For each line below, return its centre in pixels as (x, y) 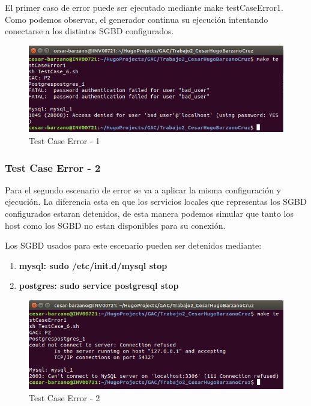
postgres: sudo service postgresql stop (99, 286)
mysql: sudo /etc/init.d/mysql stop (93, 265)
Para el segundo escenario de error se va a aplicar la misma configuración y (143, 189)
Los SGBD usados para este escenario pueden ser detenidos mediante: (133, 245)
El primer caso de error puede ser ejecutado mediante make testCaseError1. (144, 7)
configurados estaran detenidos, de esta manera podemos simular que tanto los (149, 213)
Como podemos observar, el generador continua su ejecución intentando (137, 19)
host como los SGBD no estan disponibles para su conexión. (115, 225)
